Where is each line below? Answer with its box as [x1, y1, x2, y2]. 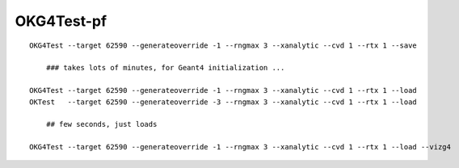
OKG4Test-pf [15, 12, 107, 30]
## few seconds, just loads [45, 120, 158, 129]
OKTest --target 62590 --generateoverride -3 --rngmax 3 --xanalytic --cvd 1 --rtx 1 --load [29, 97, 418, 107]
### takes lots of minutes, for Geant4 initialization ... [45, 63, 285, 73]
